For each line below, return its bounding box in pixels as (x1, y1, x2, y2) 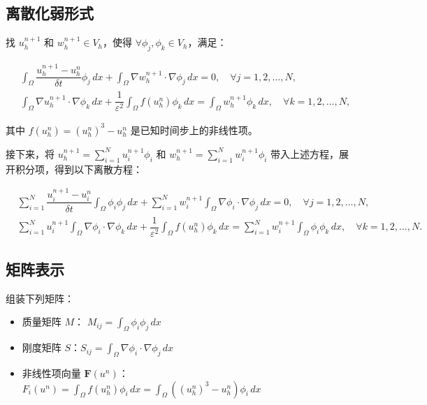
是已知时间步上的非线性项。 (130, 122, 258, 137)
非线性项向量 (22, 366, 81, 381)
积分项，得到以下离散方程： (15, 161, 143, 176)
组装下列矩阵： (6, 290, 74, 305)
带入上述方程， (270, 146, 340, 161)
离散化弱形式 (6, 2, 94, 24)
